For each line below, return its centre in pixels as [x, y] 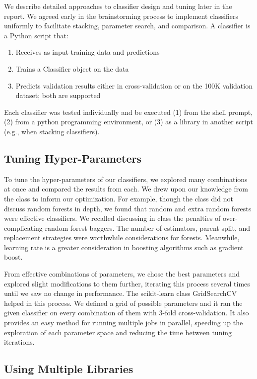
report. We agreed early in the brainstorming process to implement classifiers [121, 16]
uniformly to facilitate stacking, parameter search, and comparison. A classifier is [127, 26]
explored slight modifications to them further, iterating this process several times [127, 283]
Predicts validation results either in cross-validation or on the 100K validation [134, 85]
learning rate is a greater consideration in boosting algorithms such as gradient [124, 247]
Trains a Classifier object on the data [72, 68]
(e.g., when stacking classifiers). [52, 131]
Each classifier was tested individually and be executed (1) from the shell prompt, [128, 112]
